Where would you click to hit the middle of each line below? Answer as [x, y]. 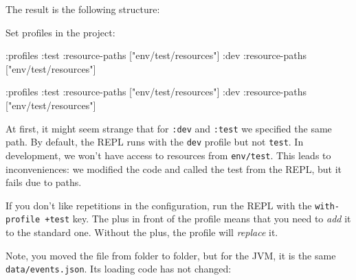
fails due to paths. [44, 182]
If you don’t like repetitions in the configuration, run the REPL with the [159, 205]
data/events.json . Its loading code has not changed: [119, 269]
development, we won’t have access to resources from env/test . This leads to [168, 155]
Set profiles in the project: [60, 32]
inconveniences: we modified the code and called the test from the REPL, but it [174, 168]
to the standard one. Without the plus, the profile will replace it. [142, 232]
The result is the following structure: [83, 9]
